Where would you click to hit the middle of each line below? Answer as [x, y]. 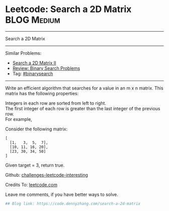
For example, [19, 119]
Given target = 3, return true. [35, 165]
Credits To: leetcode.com [31, 184]
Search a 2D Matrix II [34, 63]
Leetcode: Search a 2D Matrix [68, 9]
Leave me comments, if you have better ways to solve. [62, 194]
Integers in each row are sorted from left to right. [56, 103]
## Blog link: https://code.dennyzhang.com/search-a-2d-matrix [73, 203]
